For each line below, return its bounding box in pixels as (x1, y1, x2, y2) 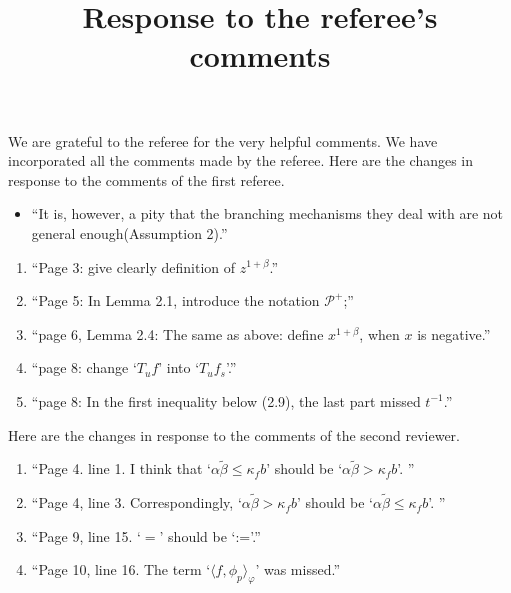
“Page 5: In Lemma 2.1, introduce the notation (31, 290, 320, 311)
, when (359, 323, 400, 344)
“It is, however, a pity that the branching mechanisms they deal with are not (31, 203, 504, 224)
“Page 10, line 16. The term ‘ (31, 559, 211, 580)
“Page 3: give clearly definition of (31, 256, 236, 277)
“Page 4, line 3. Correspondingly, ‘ (31, 492, 242, 513)
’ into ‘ (158, 357, 200, 378)
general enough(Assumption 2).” (31, 222, 228, 243)
